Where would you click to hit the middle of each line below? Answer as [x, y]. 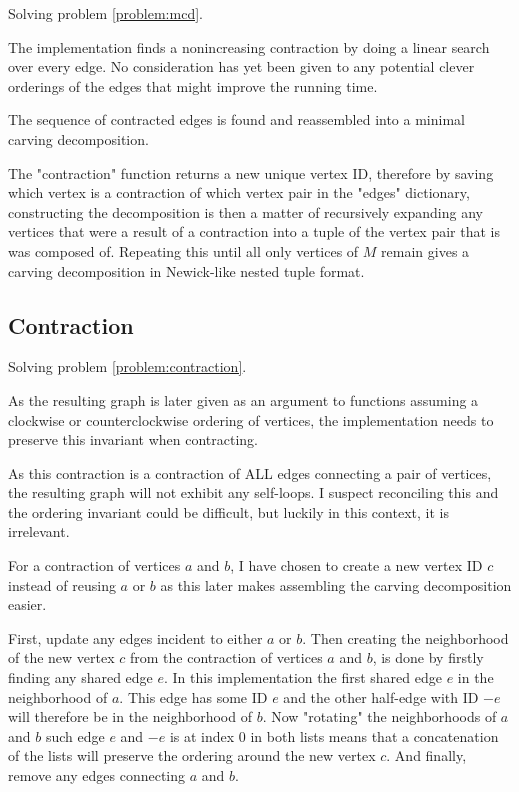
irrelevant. [39, 531]
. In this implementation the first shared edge [303, 677]
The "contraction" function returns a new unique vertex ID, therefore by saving [251, 172]
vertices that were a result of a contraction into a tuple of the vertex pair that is [254, 231]
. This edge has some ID [193, 696]
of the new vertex [61, 657]
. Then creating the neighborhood [405, 637]
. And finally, [426, 755]
